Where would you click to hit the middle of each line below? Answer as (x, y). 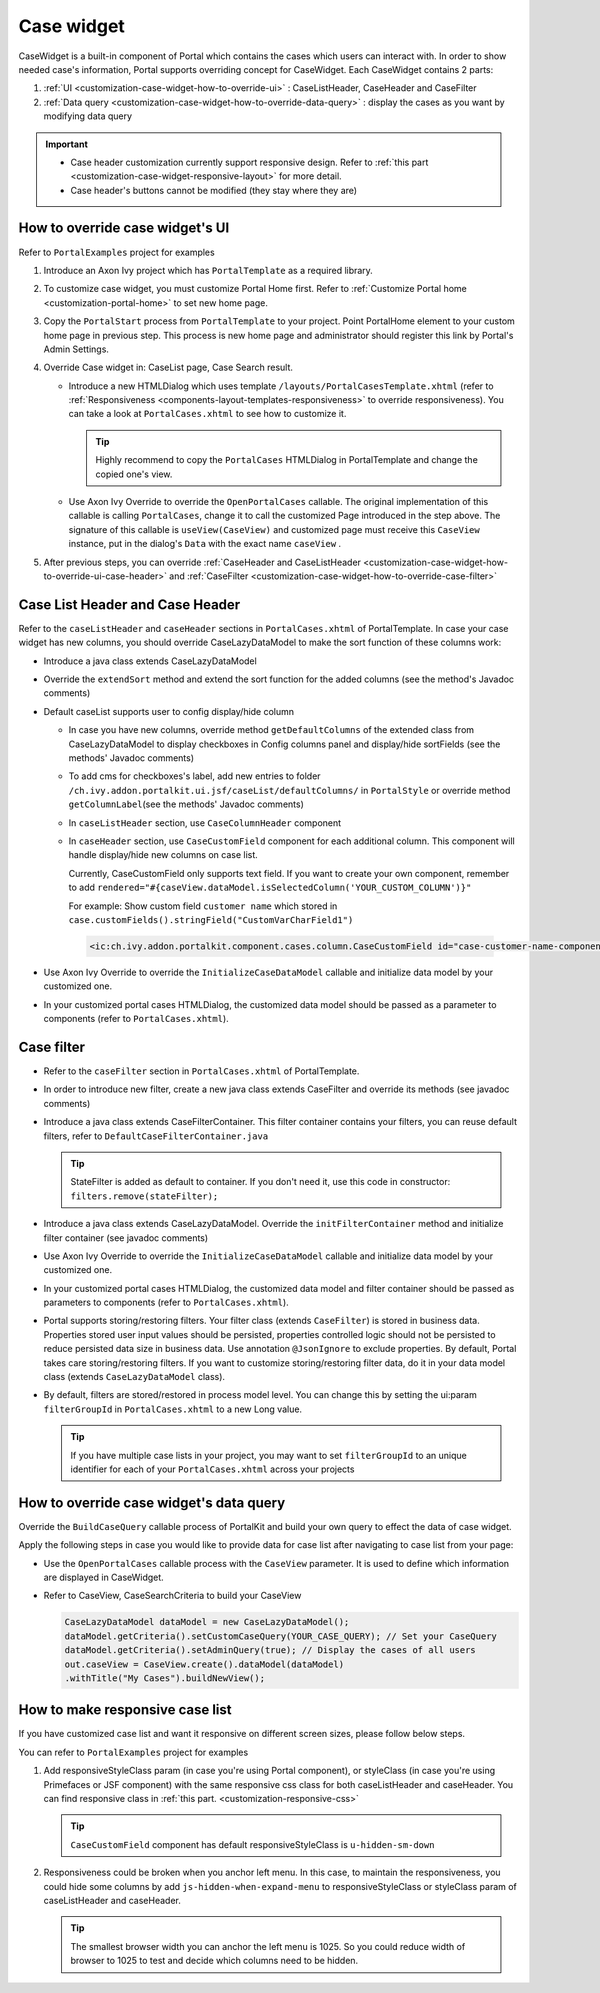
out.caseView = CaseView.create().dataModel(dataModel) (204, 1664)
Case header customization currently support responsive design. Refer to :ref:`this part (249, 162)
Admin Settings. (76, 349)
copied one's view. (134, 474)
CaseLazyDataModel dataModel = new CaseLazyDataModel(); (207, 1622)
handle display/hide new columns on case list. (163, 855)
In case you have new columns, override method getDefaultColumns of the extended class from (271, 730)
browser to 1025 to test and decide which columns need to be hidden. (214, 1961)
